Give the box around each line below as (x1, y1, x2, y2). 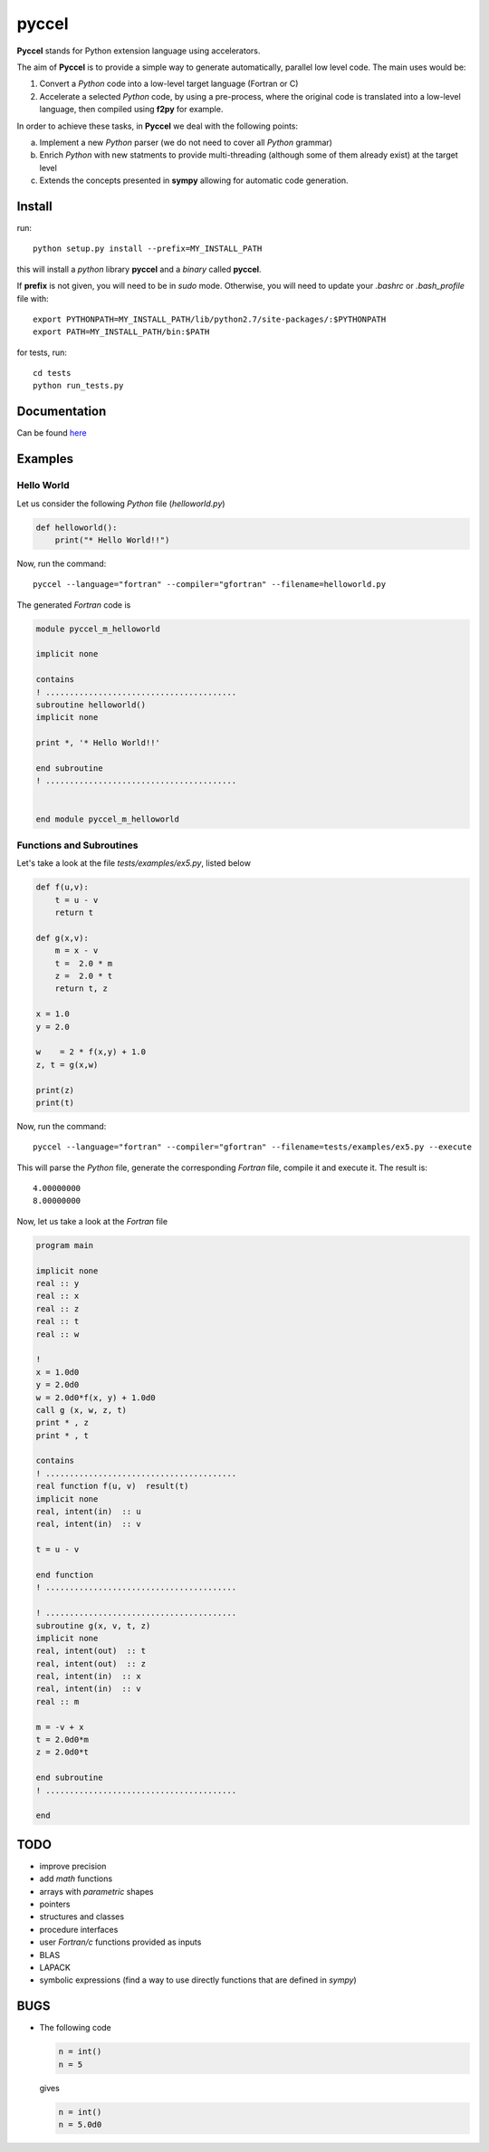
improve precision (39, 1860, 107, 1871)
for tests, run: (16, 347, 68, 358)
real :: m (35, 1696, 80, 1706)
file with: (16, 293, 49, 303)
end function (35, 1570, 94, 1580)
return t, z (54, 984, 109, 994)
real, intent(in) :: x (35, 1671, 142, 1682)
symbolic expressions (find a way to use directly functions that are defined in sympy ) (39, 1974, 357, 1985)
